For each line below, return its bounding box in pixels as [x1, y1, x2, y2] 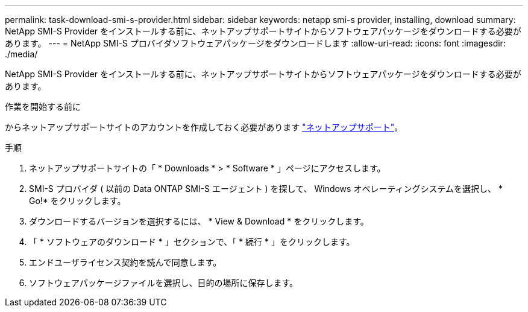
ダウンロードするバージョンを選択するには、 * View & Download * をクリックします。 [29, 216, 369, 226]
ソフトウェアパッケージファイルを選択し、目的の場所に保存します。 [29, 278, 298, 288]
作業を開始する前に [5, 101, 81, 112]
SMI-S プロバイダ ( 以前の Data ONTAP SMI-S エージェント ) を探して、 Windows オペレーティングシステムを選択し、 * [29, 183, 503, 194]
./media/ [5, 49, 38, 59]
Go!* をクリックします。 [29, 196, 126, 206]
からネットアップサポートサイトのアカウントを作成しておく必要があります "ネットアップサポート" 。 [5, 122, 403, 132]
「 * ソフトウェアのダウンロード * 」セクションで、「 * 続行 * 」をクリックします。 [29, 237, 355, 247]
